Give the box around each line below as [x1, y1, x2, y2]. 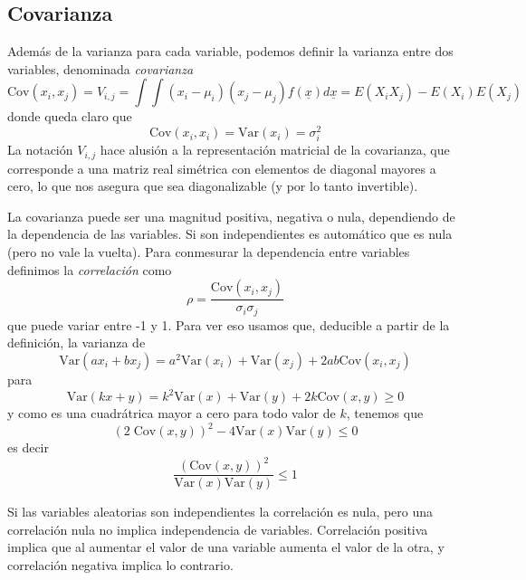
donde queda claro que [7, 107, 132, 126]
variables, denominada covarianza [7, 59, 194, 78]
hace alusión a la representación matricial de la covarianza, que [100, 140, 450, 159]
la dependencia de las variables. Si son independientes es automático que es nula [7, 224, 453, 243]
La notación [7, 140, 73, 159]
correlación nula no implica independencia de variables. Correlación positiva [7, 519, 428, 538]
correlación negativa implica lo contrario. [7, 556, 234, 575]
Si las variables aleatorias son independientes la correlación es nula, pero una [7, 502, 434, 521]
